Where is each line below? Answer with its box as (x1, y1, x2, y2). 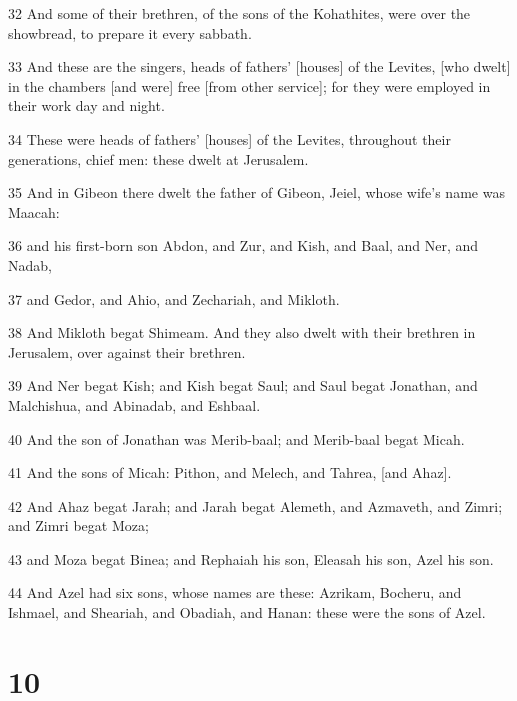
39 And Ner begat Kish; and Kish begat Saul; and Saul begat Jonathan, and (8, 375, 478, 396)
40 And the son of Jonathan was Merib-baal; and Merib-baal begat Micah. (8, 428, 465, 449)
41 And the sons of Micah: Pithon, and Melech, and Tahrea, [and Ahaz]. (8, 462, 452, 483)
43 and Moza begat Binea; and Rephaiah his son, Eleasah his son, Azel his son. (8, 548, 494, 569)
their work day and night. (8, 95, 165, 116)
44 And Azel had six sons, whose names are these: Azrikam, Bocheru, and (8, 582, 462, 603)
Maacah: (8, 201, 60, 222)
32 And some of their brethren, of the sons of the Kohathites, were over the (8, 3, 471, 23)
